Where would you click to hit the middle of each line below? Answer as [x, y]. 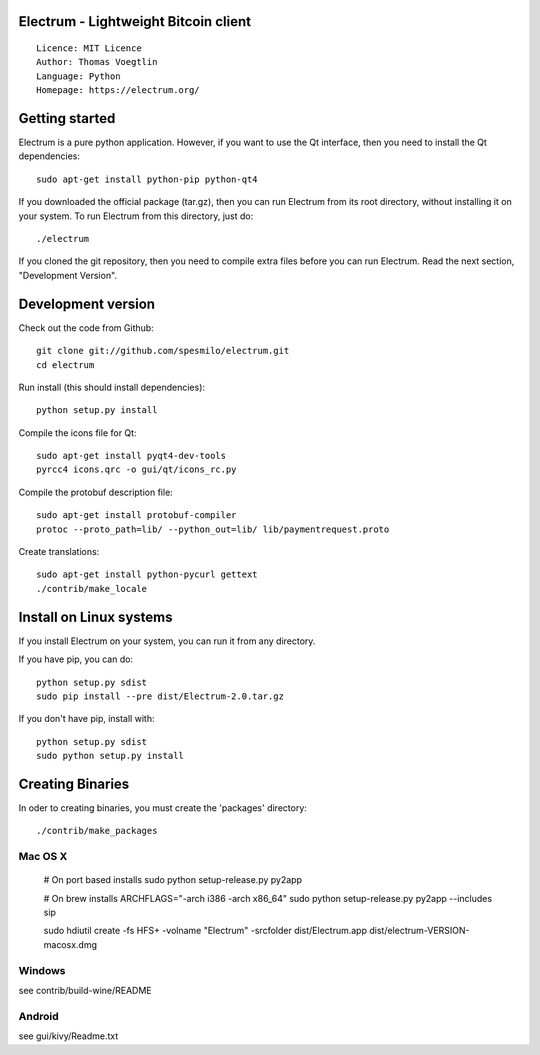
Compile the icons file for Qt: [77, 432]
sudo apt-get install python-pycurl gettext [147, 574]
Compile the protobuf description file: [96, 492]
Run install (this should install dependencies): [111, 387]
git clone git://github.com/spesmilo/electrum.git [163, 351]
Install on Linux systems [95, 616]
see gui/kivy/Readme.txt [68, 1036]
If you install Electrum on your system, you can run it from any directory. [167, 641]
